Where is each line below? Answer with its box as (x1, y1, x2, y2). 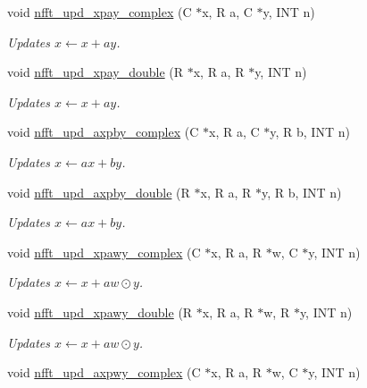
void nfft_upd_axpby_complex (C (7, 122, 199, 141)
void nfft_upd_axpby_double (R (7, 182, 190, 201)
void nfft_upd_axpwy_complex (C (7, 363, 201, 382)
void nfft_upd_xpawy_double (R (7, 302, 193, 321)
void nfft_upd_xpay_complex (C (7, 3, 192, 21)
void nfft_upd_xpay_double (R (7, 63, 184, 81)
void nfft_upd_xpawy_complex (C (7, 242, 201, 261)
